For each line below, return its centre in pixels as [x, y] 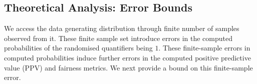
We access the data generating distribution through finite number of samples [122, 28]
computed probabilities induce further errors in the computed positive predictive [127, 57]
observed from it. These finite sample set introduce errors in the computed [118, 38]
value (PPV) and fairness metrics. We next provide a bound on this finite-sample [128, 67]
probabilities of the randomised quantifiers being [78, 48]
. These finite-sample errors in [204, 48]
